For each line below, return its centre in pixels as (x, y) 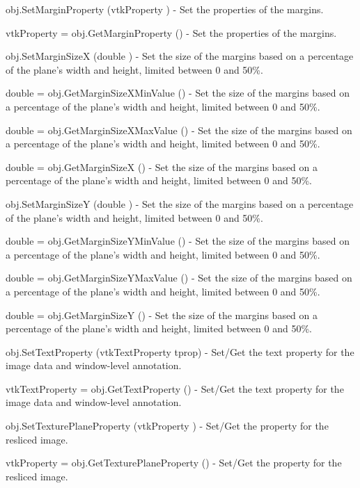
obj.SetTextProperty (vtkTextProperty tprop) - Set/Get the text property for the (180, 351)
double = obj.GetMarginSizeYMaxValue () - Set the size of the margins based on (179, 278)
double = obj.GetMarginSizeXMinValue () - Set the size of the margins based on (178, 93)
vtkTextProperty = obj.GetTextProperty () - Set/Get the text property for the (175, 388)
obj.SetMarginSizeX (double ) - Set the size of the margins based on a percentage (180, 56)
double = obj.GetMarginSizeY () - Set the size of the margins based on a (162, 315)
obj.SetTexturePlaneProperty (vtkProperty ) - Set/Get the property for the (167, 426)
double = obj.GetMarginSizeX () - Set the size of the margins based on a (162, 166)
